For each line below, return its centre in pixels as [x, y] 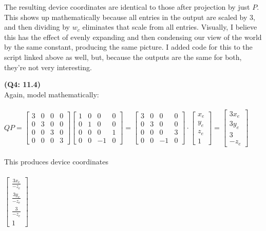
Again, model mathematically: [52, 94]
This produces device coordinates [56, 162]
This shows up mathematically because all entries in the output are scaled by [126, 17]
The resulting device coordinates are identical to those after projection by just [127, 7]
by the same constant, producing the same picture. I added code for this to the [128, 47]
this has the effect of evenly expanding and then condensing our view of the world [133, 37]
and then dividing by [37, 27]
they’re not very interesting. [48, 67]
